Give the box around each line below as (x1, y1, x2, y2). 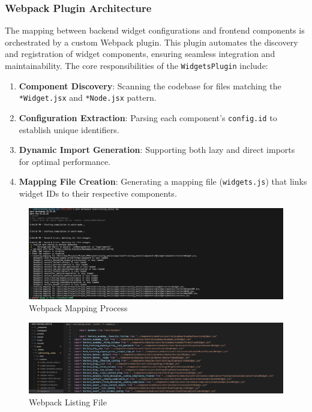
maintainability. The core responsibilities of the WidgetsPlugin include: (5, 59, 268, 71)
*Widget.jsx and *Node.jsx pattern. (19, 91, 157, 104)
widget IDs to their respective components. (19, 187, 177, 199)
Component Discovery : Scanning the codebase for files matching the (19, 79, 281, 92)
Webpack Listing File (29, 395, 107, 408)
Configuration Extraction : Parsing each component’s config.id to (19, 111, 277, 124)
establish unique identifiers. (19, 123, 119, 136)
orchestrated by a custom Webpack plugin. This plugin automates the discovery (5, 35, 298, 48)
